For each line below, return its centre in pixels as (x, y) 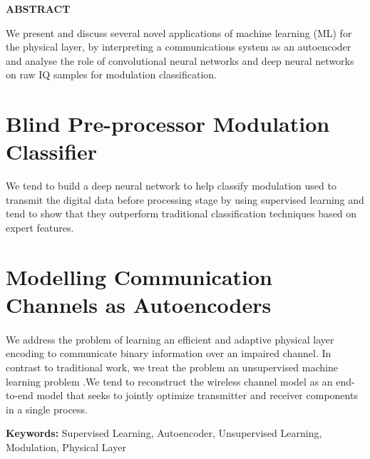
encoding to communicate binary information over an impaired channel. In (169, 353)
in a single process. (47, 409)
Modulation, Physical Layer (66, 447)
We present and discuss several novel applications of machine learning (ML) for (179, 32)
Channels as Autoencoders (139, 305)
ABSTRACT (38, 9)
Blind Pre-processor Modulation (168, 124)
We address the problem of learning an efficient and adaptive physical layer (170, 339)
